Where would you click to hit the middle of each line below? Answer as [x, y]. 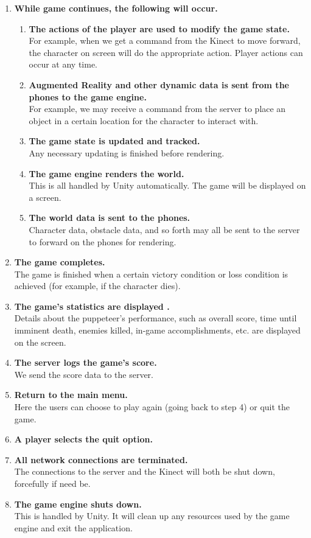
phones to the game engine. [88, 96]
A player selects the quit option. [83, 439]
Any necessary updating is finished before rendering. [127, 152]
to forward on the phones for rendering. [103, 241]
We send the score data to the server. [84, 374]
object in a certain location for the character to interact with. [144, 120]
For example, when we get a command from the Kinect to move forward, [165, 40]
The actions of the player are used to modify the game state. [159, 28]
